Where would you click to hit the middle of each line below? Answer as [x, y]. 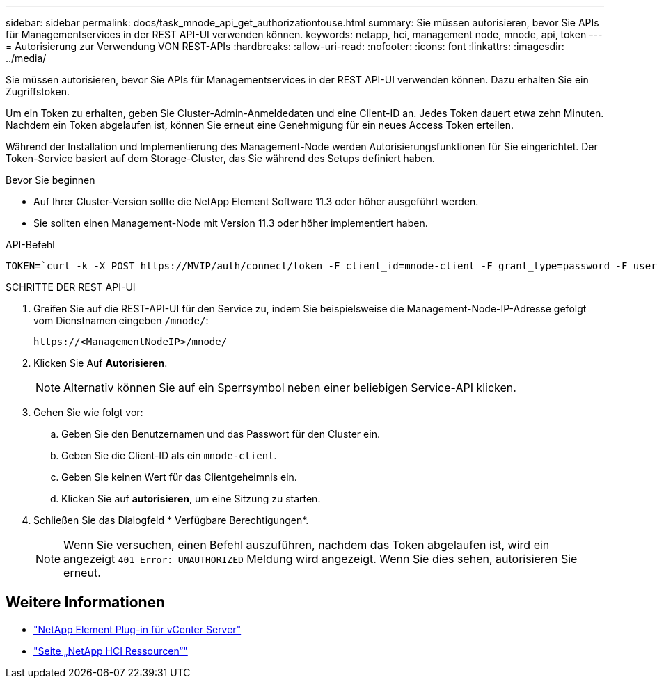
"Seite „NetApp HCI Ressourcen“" [111, 651]
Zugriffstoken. [38, 92]
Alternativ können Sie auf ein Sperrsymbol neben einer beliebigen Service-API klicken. [290, 388]
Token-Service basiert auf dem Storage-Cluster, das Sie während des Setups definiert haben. [220, 158]
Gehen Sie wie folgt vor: [88, 412]
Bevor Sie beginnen [50, 180]
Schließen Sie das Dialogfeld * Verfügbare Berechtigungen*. [171, 520]
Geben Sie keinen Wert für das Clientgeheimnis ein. [179, 477]
